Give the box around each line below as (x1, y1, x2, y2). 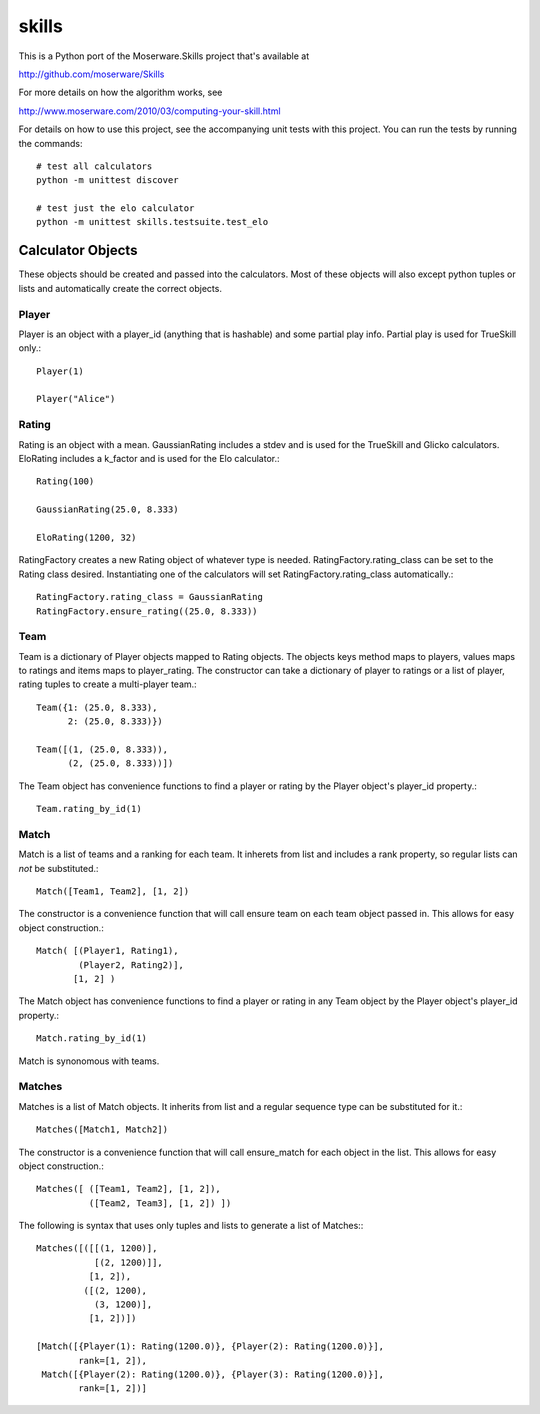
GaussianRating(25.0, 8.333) (36, 504, 179, 515)
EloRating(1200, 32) (36, 531, 137, 543)
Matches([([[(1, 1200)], (36, 1243, 158, 1254)
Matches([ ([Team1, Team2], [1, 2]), (36, 1183, 222, 1195)
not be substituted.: (18, 862, 99, 874)
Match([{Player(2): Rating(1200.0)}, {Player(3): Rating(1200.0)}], (41, 1368, 385, 1380)
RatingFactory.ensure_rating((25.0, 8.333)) (36, 605, 259, 617)
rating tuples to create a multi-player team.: (18, 678, 197, 690)
